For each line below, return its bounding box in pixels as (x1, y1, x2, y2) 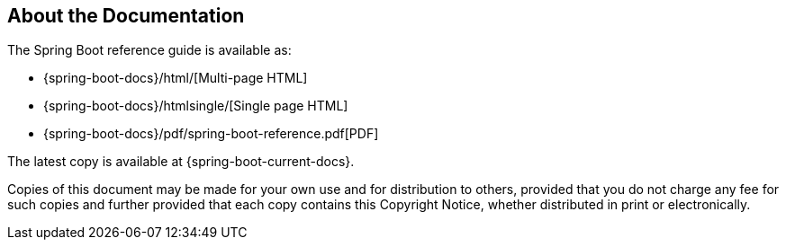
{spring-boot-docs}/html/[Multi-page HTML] (43, 70, 308, 86)
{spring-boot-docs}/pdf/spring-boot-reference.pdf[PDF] (43, 126, 379, 142)
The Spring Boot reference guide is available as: (7, 42, 292, 58)
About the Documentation (7, 4, 245, 27)
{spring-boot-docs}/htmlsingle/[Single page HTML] (43, 98, 348, 114)
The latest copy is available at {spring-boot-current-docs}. (7, 154, 355, 170)
